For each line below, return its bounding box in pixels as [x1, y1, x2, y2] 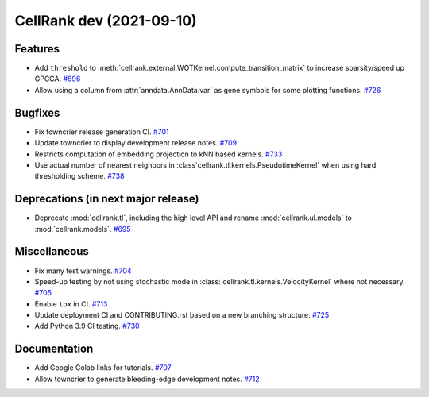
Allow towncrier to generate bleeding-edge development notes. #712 [34, 374, 260, 384]
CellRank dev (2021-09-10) [14, 12, 198, 29]
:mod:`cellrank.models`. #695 [34, 224, 131, 233]
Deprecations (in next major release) [14, 192, 199, 206]
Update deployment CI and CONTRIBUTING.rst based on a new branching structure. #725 [34, 310, 330, 320]
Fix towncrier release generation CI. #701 [34, 127, 169, 137]
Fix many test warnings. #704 [34, 266, 132, 276]
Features [14, 42, 60, 56]
